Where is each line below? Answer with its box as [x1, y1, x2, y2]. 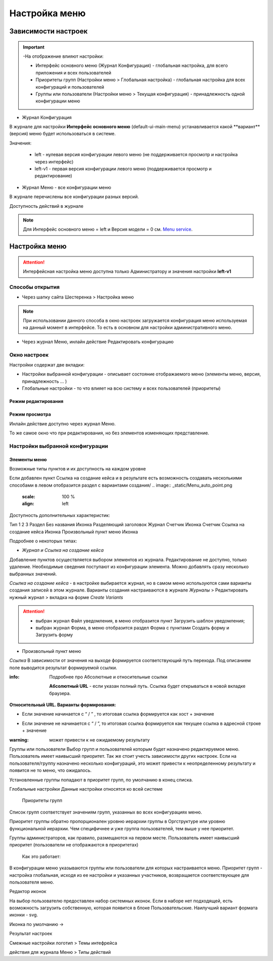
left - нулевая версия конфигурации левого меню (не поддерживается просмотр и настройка [34, 152, 238, 158]
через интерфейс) [34, 159, 74, 165]
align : [22, 501, 34, 507]
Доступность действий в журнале [9, 203, 83, 209]
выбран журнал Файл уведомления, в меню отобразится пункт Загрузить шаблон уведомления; [35, 617, 245, 623]
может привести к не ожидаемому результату [49, 736, 150, 743]
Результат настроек [9, 931, 53, 937]
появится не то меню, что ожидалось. [9, 767, 92, 773]
